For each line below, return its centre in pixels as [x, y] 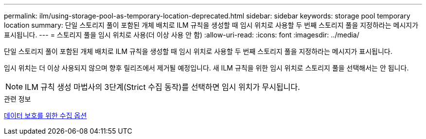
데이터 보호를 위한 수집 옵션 [45, 115]
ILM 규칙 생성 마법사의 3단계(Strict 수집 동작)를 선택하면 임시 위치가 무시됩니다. [162, 87]
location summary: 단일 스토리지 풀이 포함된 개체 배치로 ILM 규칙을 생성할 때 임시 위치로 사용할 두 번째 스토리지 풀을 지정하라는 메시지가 [211, 25]
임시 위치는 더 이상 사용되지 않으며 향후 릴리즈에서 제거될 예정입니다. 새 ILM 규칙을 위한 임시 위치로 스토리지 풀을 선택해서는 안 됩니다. [206, 68]
